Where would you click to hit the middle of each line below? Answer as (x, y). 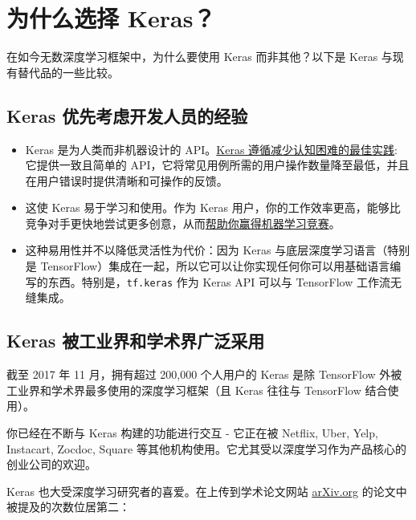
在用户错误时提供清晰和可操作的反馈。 (126, 180)
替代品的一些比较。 (68, 72)
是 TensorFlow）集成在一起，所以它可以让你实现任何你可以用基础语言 (208, 266)
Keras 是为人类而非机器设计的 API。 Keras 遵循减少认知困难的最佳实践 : (212, 149)
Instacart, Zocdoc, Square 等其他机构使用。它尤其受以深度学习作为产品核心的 (206, 448)
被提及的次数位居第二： (68, 507)
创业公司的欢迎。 (51, 464)
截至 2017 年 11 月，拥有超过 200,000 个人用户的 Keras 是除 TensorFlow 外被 (204, 374)
